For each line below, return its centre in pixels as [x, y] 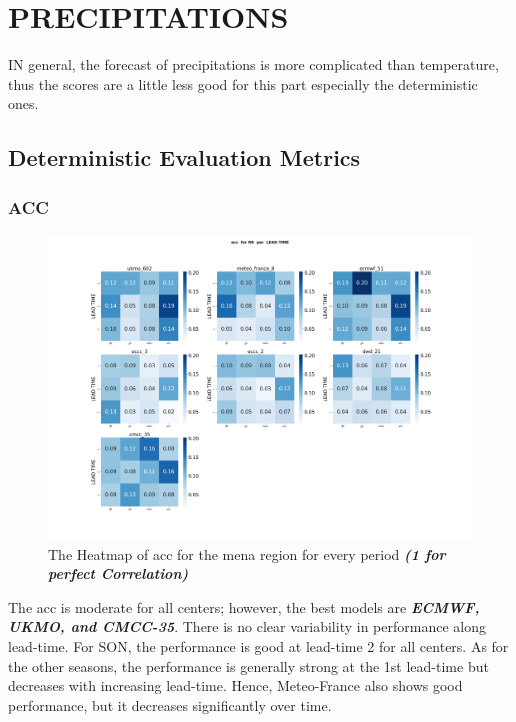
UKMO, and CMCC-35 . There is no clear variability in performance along [247, 626]
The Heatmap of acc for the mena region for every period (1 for [247, 553]
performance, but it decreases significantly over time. [170, 704]
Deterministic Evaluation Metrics [184, 157]
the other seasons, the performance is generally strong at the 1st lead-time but [248, 665]
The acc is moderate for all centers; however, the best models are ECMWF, [244, 606]
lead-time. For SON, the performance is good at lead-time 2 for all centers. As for [258, 646]
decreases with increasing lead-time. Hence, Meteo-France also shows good [235, 685]
